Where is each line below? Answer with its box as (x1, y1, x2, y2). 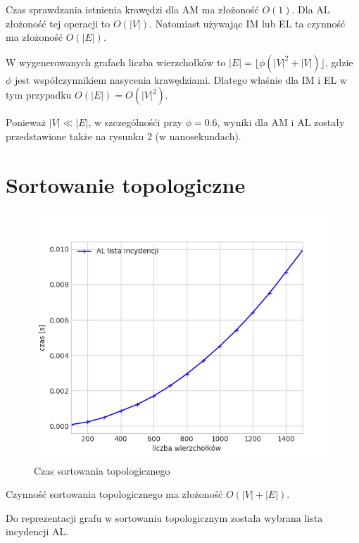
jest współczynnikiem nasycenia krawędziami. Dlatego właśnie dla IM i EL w (15, 72, 347, 87)
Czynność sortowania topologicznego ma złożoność (6, 487, 223, 501)
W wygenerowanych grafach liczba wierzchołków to (6, 54, 226, 69)
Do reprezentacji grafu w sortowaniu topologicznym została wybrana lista (6, 510, 323, 525)
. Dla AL (291, 2, 330, 16)
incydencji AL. (6, 524, 69, 539)
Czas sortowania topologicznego (34, 463, 170, 478)
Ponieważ (6, 115, 46, 130)
